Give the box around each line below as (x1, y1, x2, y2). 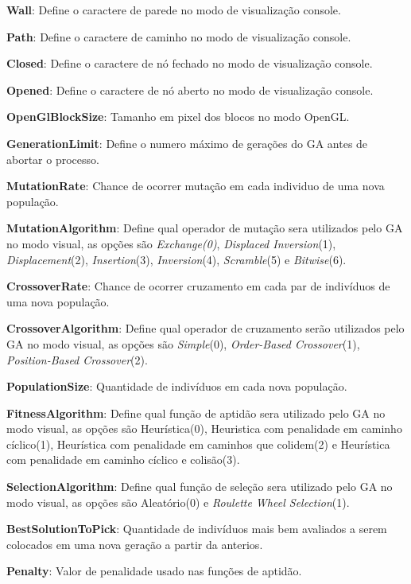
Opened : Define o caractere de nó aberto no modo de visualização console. (6, 81, 374, 98)
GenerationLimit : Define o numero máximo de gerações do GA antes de (6, 134, 368, 151)
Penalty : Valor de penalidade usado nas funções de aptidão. (6, 563, 302, 579)
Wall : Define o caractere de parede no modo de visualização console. (6, 2, 341, 18)
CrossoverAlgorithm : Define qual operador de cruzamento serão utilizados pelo (6, 320, 405, 337)
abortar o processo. (6, 150, 99, 167)
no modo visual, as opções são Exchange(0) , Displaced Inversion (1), (6, 235, 336, 251)
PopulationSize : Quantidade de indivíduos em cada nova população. (6, 378, 347, 395)
